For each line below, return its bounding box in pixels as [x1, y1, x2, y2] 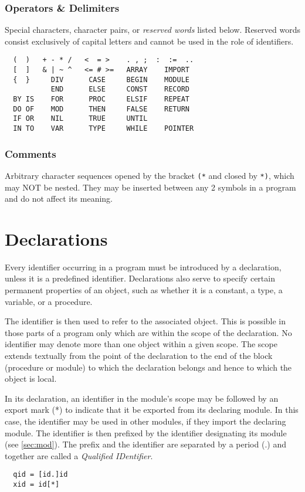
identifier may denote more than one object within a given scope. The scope [5, 338, 277, 350]
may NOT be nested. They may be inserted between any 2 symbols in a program [5, 181, 296, 193]
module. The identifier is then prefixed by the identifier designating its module [5, 426, 287, 439]
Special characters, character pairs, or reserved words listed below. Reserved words [5, 23, 300, 36]
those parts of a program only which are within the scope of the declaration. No [5, 326, 292, 338]
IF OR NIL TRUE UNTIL [13, 114, 148, 123]
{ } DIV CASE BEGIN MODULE [13, 75, 189, 84]
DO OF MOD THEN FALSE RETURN [13, 104, 189, 113]
